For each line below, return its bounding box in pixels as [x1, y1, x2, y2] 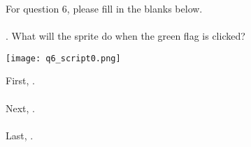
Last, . [6, 127, 34, 142]
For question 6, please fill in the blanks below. [6, 1, 203, 15]
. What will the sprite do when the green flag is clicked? [6, 29, 245, 43]
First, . [6, 73, 35, 88]
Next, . [6, 100, 35, 115]
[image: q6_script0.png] [6, 53, 121, 63]
